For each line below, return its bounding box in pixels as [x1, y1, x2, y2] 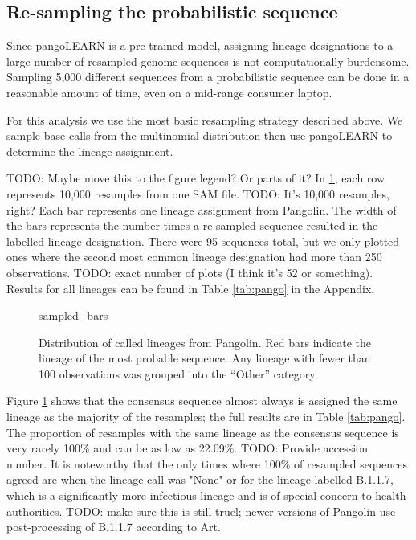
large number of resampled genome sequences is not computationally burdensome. [6, 52, 410, 69]
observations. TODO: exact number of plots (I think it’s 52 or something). [6, 264, 373, 280]
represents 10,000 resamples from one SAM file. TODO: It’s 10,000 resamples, [6, 185, 389, 202]
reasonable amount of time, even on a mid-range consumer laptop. [6, 84, 332, 100]
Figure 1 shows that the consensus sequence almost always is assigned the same [6, 392, 398, 409]
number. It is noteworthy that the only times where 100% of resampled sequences [6, 455, 408, 472]
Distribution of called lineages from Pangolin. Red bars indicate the [39, 333, 371, 350]
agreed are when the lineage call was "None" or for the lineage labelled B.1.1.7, [6, 471, 394, 488]
